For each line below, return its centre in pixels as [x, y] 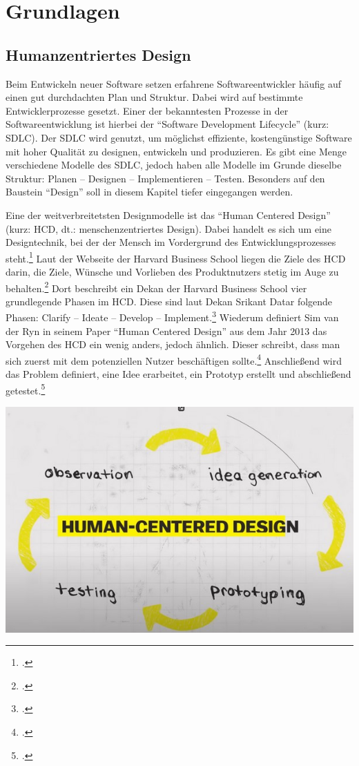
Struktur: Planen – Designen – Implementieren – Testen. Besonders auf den [165, 178]
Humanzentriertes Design [98, 54]
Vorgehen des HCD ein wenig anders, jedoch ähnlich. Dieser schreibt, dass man [173, 344]
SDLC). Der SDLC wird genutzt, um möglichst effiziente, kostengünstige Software [179, 137]
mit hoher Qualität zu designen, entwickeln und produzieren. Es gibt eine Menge [176, 151]
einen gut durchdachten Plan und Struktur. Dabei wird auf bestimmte [154, 97]
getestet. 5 [26, 389]
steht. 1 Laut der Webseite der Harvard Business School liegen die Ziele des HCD [176, 257]
